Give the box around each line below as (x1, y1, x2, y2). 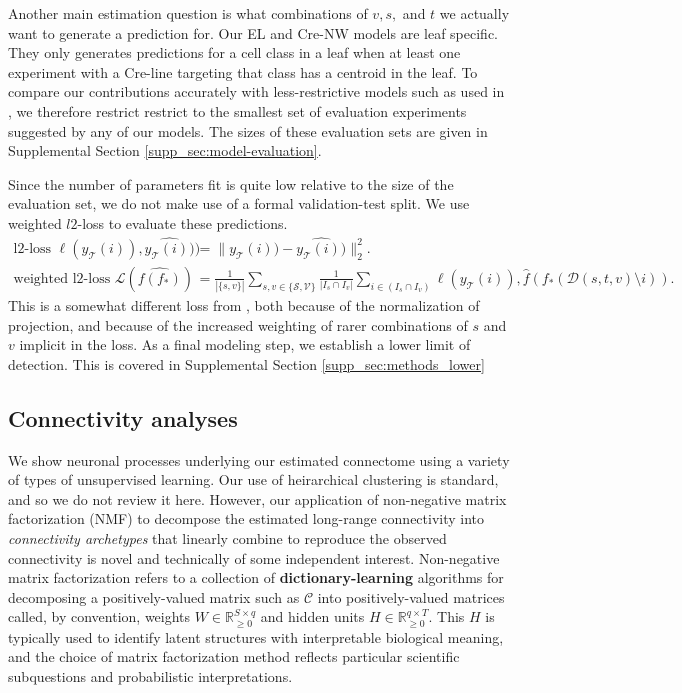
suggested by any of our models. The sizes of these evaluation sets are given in (8, 120, 488, 141)
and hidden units (260, 606, 365, 627)
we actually (439, 3, 510, 23)
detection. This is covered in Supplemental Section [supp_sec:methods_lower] (8, 353, 485, 374)
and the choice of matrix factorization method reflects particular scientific (8, 646, 460, 667)
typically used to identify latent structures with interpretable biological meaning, (8, 626, 504, 647)
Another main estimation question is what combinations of (8, 3, 368, 23)
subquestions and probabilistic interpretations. (8, 666, 293, 687)
